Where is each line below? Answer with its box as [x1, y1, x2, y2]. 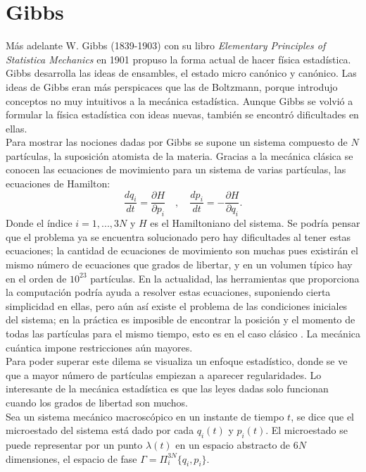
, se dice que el [291, 409, 355, 423]
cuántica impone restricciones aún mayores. [6, 340, 193, 354]
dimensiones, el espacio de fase [6, 451, 137, 466]
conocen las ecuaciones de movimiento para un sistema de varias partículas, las [6, 162, 346, 177]
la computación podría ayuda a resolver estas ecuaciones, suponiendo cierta [6, 285, 331, 299]
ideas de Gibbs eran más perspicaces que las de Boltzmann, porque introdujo [6, 79, 338, 94]
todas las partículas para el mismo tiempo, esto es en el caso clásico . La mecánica [6, 326, 360, 341]
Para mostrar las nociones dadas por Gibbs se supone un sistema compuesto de [6, 135, 348, 149]
